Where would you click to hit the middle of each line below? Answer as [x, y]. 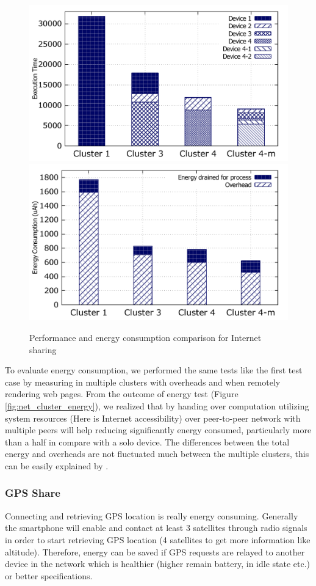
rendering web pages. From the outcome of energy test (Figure [122, 394]
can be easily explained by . [57, 465]
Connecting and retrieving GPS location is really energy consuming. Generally [152, 515]
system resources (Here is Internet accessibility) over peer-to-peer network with [153, 418]
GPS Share [33, 493]
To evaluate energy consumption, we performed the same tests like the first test [154, 370]
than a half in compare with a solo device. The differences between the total [147, 441]
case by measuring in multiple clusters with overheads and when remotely [143, 382]
